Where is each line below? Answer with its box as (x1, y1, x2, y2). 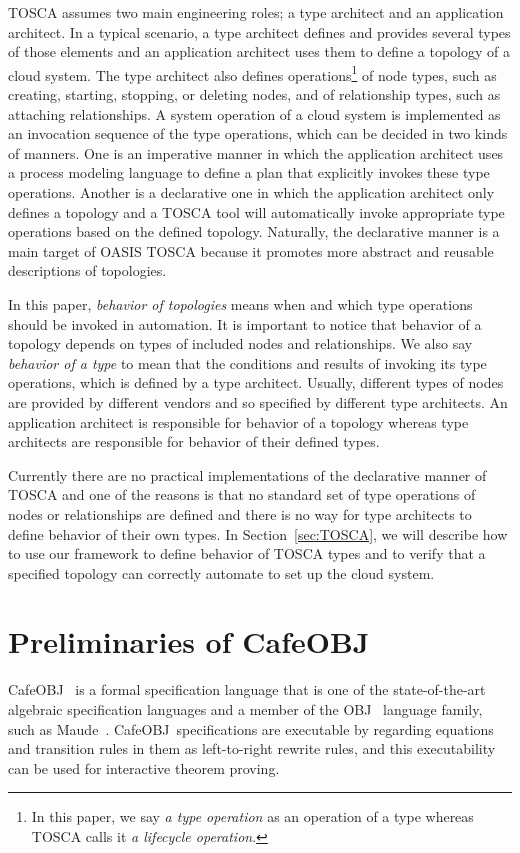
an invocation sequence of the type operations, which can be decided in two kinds (8, 123, 508, 144)
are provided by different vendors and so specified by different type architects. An (8, 391, 508, 412)
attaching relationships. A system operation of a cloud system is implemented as (8, 103, 501, 124)
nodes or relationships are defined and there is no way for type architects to (8, 503, 472, 524)
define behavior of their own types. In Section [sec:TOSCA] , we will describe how (8, 523, 508, 544)
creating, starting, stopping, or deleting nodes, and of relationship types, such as (8, 84, 501, 105)
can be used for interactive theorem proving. (8, 757, 280, 778)
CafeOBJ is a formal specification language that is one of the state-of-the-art (8, 679, 486, 700)
